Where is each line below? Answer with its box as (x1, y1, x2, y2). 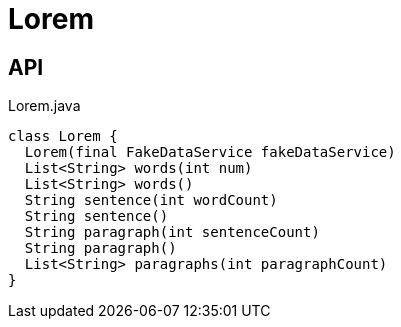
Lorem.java (8, 97, 81, 115)
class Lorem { (8, 128, 118, 145)
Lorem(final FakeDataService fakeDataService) (24, 144, 396, 161)
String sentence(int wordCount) (24, 192, 278, 209)
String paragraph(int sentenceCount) (24, 224, 320, 241)
